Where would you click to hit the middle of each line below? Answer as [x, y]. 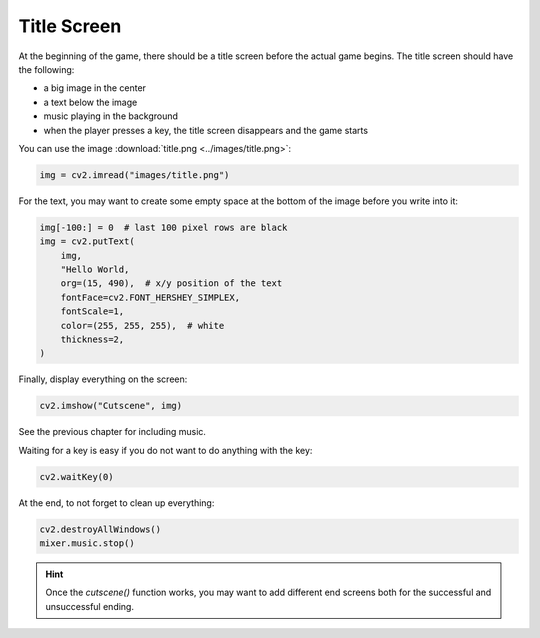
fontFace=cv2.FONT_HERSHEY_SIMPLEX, [150, 297]
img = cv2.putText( [87, 241]
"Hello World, [95, 269]
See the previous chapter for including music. [112, 432]
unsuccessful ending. [90, 606]
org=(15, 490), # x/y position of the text [171, 283]
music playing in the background [111, 116]
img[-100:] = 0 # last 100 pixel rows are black [163, 227]
